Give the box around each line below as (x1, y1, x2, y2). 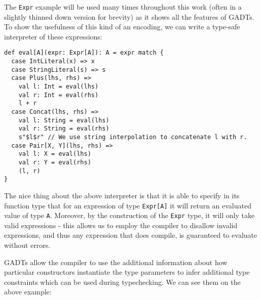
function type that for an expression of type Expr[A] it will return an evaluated (4, 200, 251, 210)
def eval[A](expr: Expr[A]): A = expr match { (4, 49, 164, 57)
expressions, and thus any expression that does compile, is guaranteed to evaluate (4, 230, 257, 240)
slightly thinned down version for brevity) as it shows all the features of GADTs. (4, 11, 254, 22)
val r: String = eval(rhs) (18, 125, 109, 133)
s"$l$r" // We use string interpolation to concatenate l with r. (18, 134, 247, 141)
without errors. (4, 240, 51, 250)
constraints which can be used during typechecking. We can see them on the (4, 276, 241, 287)
